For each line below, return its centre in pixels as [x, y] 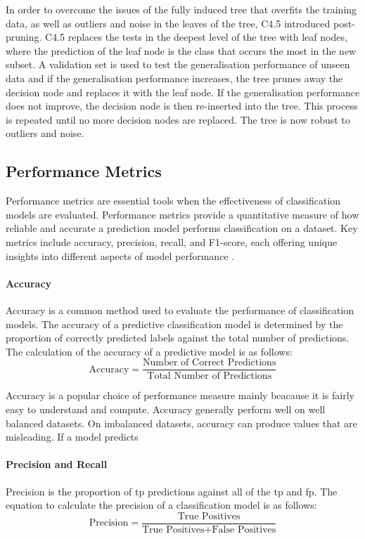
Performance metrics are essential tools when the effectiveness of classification [173, 201]
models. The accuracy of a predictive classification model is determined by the [174, 324]
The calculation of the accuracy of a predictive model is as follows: [149, 351]
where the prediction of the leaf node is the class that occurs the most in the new [181, 50]
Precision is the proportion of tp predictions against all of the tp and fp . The [172, 491]
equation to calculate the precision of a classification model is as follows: [161, 505]
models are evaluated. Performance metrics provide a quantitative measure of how [182, 214]
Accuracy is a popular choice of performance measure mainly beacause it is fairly [180, 395]
